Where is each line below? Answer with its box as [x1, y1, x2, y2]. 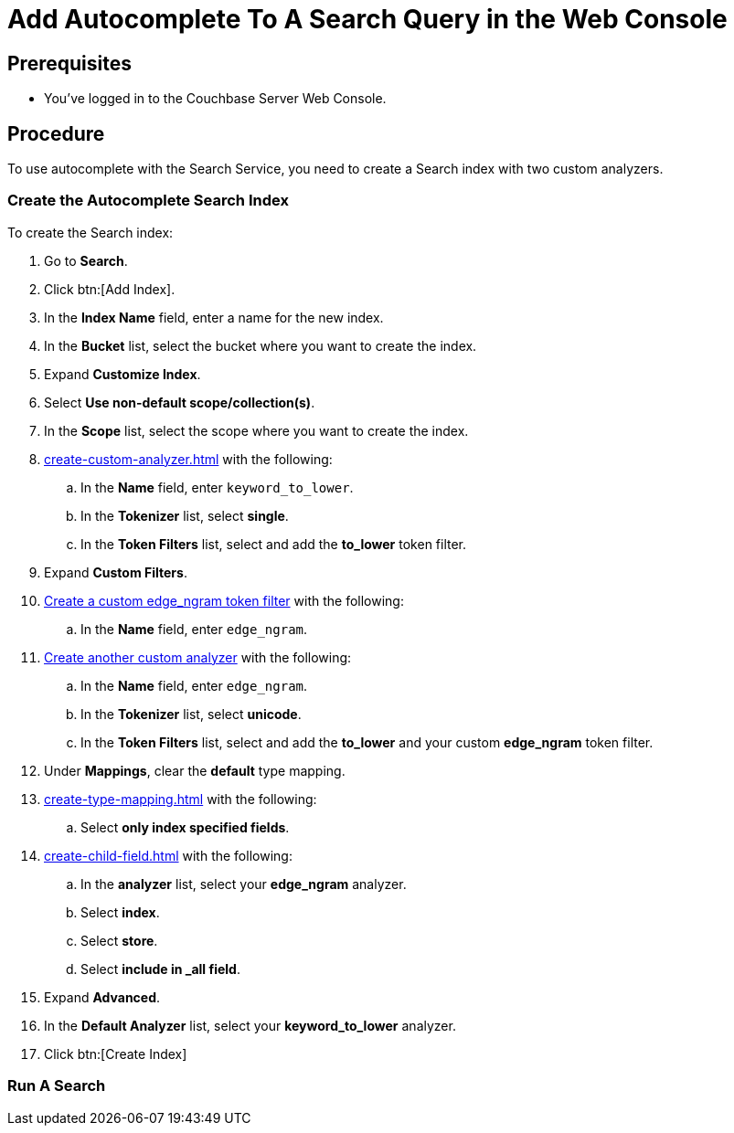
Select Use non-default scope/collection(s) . [44, 394, 315, 410]
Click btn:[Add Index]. [44, 281, 176, 297]
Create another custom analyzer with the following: [44, 649, 352, 665]
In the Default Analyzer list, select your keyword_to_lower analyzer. [44, 1017, 456, 1033]
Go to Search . [44, 252, 128, 269]
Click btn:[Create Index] [44, 1045, 187, 1062]
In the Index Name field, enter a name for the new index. [44, 309, 384, 325]
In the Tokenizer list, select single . [80, 507, 289, 524]
